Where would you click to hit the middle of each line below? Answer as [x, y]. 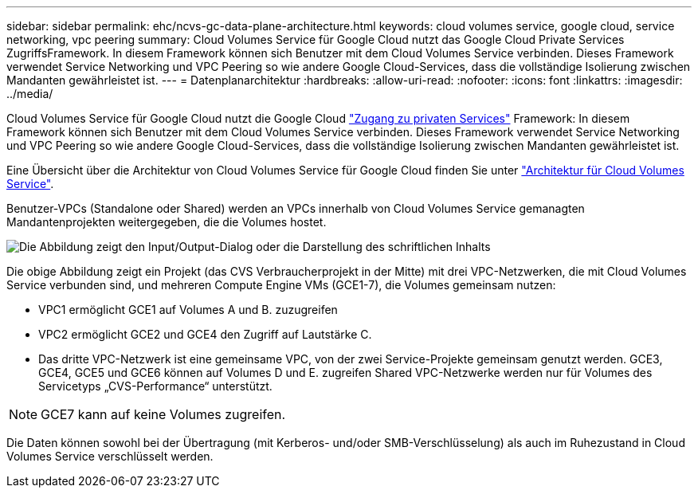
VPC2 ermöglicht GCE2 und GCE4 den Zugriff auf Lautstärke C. [205, 334]
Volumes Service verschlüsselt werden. [110, 456]
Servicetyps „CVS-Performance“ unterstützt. [155, 386]
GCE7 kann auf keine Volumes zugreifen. [163, 414]
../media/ [30, 94]
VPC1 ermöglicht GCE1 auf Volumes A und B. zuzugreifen [188, 310]
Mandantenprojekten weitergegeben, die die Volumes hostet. [167, 222]
